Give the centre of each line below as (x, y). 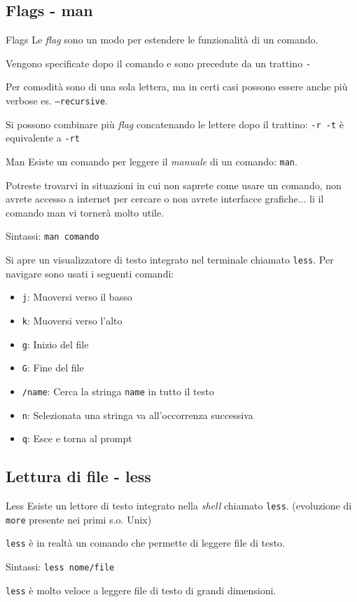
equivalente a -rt (43, 138)
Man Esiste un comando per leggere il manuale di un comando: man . (152, 162)
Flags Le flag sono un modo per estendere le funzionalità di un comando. (162, 40)
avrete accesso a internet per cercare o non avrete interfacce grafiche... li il (165, 199)
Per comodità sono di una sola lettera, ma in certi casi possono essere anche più (177, 87)
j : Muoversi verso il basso (77, 297)
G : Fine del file (53, 368)
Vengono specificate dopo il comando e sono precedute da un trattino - (158, 63)
